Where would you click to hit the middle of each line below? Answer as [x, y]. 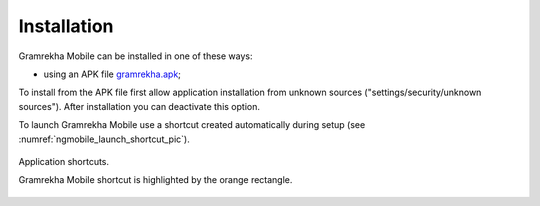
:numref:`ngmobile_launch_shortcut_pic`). [104, 139]
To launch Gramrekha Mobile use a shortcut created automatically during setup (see [192, 125]
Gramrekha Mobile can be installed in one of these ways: [135, 56]
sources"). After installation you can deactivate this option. [139, 106]
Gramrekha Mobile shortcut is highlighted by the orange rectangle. [155, 180]
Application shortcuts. [64, 161]
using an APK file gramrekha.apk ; [112, 74]
